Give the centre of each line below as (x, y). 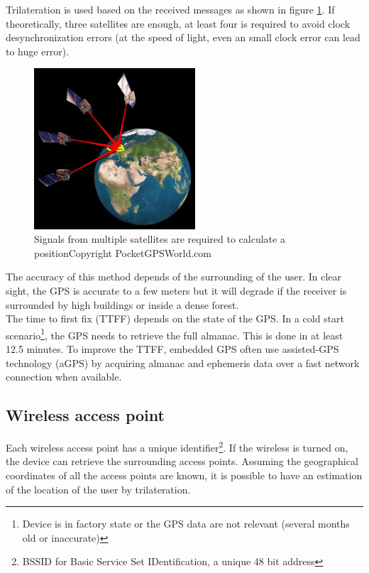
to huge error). (38, 51)
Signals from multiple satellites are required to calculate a (160, 239)
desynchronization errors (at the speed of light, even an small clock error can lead (183, 37)
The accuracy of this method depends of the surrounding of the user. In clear (174, 277)
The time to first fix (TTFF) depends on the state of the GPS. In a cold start (175, 318)
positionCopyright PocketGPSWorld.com (123, 252)
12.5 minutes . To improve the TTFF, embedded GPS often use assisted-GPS (172, 349)
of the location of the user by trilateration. (98, 489)
